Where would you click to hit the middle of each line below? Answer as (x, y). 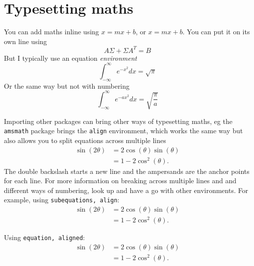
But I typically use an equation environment (71, 58)
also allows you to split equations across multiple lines (85, 140)
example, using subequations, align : (62, 200)
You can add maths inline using (51, 32)
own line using (25, 41)
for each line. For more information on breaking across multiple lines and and (120, 181)
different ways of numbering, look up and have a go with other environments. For (126, 190)
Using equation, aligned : (44, 237)
